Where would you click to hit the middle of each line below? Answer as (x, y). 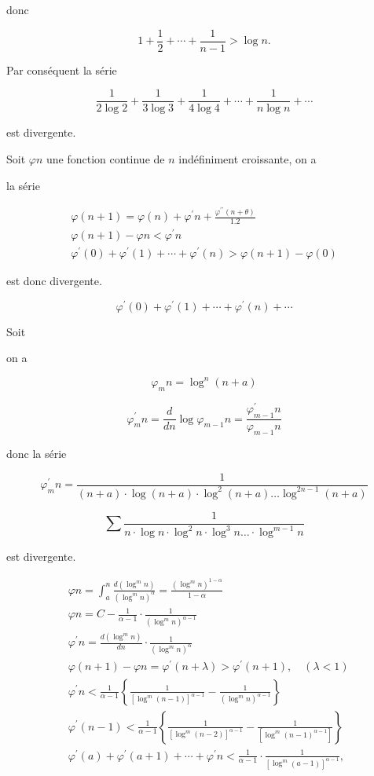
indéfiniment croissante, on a (247, 158)
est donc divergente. (54, 281)
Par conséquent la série (62, 70)
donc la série (37, 453)
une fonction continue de (106, 158)
